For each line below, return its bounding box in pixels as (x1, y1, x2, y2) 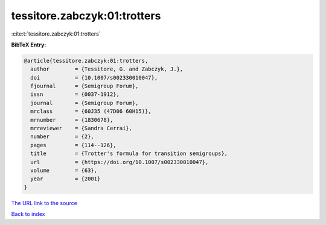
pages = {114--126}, (30, 142, 117, 148)
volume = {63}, (30, 167, 98, 174)
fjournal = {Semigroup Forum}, (30, 83, 139, 90)
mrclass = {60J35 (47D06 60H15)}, (30, 108, 152, 115)
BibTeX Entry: (11, 41, 46, 48)
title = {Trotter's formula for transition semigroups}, (30, 150, 228, 157)
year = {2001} (30, 176, 101, 182)
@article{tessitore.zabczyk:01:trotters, (24, 57, 149, 64)
